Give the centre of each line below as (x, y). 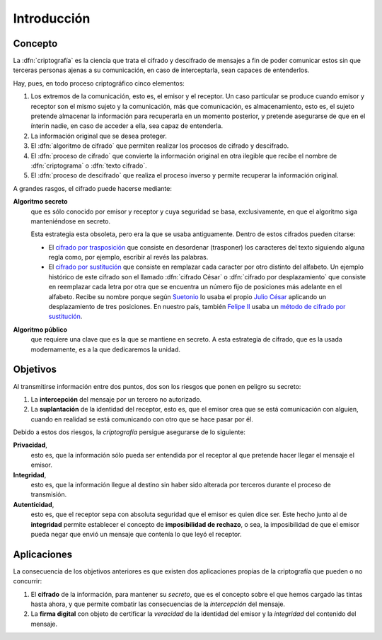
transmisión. (49, 494)
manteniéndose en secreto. (71, 221)
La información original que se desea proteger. (99, 136)
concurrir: (28, 581)
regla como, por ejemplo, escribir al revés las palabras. (128, 257)
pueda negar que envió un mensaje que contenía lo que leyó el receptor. (136, 534)
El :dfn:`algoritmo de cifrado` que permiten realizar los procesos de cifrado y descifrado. (160, 146)
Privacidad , (30, 445)
